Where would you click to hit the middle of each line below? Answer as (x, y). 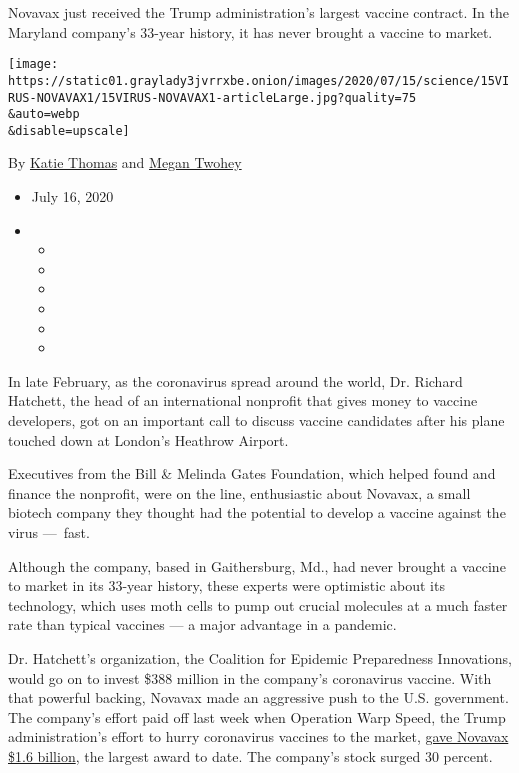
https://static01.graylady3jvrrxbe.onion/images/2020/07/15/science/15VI (259, 80)
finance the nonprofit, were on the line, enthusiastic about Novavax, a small (239, 492)
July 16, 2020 (72, 196)
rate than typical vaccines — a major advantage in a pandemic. (202, 624)
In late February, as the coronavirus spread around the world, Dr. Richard (235, 380)
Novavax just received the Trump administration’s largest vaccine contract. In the (258, 12)
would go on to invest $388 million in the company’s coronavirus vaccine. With (250, 677)
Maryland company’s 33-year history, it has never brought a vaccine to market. (250, 31)
